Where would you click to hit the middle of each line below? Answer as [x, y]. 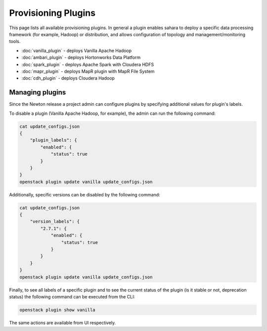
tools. [15, 42]
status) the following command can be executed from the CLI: [72, 296]
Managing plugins [38, 92]
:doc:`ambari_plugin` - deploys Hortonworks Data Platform [81, 57]
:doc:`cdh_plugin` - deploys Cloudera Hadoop [68, 78]
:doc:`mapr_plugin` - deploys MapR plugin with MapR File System [88, 71]
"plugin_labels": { [54, 140]
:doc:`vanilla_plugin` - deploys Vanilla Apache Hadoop [77, 50]
